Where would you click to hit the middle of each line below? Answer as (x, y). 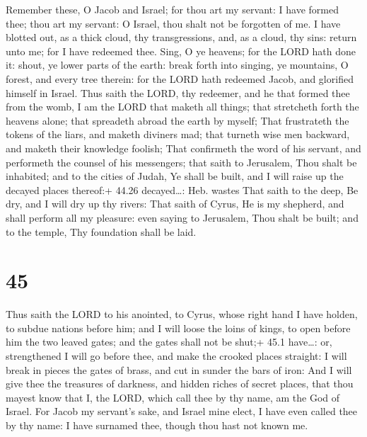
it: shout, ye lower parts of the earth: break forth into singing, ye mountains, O (177, 65)
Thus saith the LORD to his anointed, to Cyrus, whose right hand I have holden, (182, 314)
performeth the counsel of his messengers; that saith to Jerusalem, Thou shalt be (181, 162)
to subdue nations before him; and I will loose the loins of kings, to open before (178, 328)
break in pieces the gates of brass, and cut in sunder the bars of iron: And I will (179, 369)
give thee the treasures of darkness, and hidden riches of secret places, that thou (180, 384)
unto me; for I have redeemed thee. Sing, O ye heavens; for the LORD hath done (181, 51)
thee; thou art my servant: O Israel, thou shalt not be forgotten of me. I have (173, 23)
